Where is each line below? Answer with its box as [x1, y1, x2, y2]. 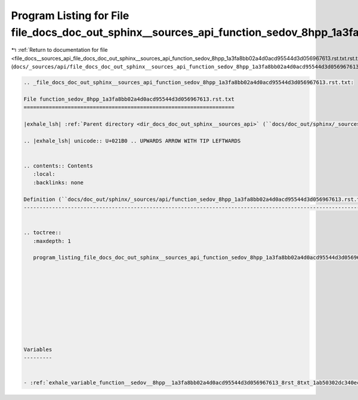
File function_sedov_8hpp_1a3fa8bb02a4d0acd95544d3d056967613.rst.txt [23, 95, 235, 103]
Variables [23, 346, 53, 353]
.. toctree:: [23, 230, 62, 236]
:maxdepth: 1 [33, 237, 72, 244]
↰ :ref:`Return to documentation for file [11, 46, 108, 54]
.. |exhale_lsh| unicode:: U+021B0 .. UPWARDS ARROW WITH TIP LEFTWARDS [23, 137, 241, 144]
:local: [33, 170, 55, 178]
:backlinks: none [33, 179, 84, 186]
